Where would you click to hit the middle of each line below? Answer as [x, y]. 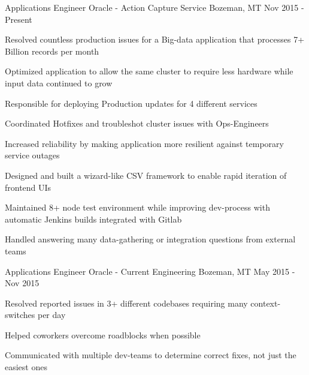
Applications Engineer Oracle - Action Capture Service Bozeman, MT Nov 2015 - [154, 7]
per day [51, 315]
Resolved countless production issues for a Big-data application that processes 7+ [155, 39]
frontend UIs [28, 187]
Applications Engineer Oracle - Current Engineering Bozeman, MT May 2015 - [150, 271]
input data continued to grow [59, 82]
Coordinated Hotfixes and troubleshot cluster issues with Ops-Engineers [137, 123]
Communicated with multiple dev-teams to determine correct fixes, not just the [151, 355]
